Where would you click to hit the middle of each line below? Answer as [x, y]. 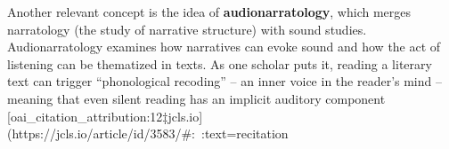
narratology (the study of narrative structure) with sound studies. [187, 29]
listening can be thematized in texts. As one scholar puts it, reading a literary [220, 63]
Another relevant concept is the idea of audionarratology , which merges [209, 12]
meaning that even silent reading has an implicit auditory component [196, 98]
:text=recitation [245, 133]
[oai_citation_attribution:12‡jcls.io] [105, 116]
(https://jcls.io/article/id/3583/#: [101, 133]
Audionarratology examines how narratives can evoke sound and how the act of [224, 47]
